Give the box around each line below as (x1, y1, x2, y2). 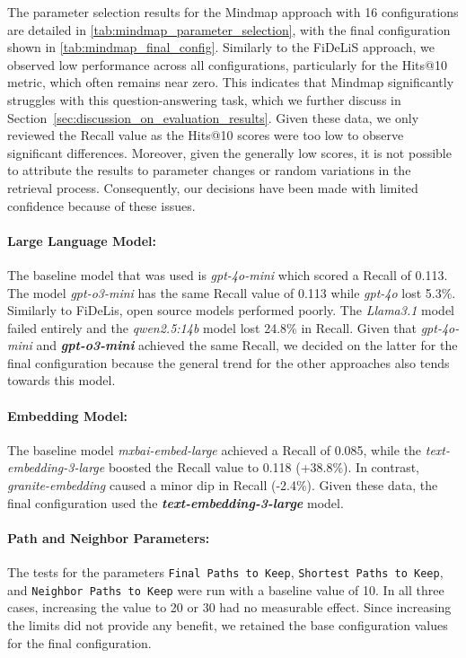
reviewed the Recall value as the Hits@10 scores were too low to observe (7, 126, 404, 145)
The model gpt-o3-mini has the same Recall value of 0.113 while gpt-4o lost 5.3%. (7, 283, 456, 302)
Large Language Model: (7, 231, 157, 250)
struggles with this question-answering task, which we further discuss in (7, 90, 401, 109)
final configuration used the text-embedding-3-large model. (7, 493, 344, 512)
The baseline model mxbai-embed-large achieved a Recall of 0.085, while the (7, 440, 422, 459)
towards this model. (7, 371, 116, 390)
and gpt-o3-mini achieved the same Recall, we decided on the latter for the (36, 336, 458, 355)
